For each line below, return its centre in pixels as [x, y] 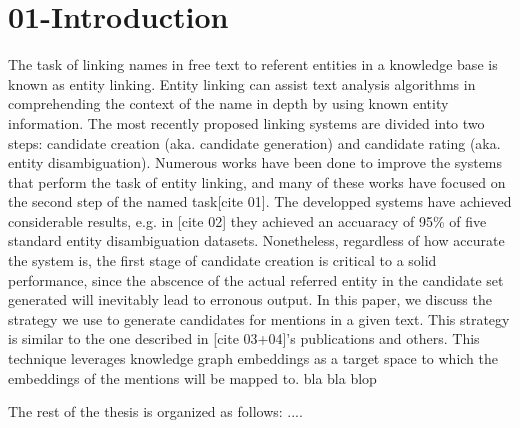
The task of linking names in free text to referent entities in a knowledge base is [253, 64]
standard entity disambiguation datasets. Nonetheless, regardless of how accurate [256, 240]
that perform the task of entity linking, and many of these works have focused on [257, 181]
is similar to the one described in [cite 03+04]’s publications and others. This [244, 338]
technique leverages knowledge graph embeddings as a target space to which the [253, 358]
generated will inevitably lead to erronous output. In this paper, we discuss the [250, 299]
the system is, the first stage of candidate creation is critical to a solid [222, 260]
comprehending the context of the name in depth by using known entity [228, 103]
